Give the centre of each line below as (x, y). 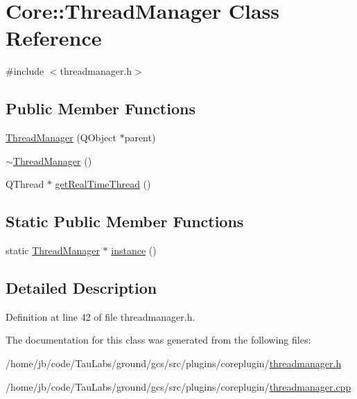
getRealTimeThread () (103, 184)
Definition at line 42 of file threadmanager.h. (101, 316)
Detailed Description (81, 288)
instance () (134, 250)
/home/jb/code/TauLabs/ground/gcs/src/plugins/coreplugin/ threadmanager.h (174, 363)
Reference (54, 38)
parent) (140, 138)
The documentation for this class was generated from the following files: (158, 340)
